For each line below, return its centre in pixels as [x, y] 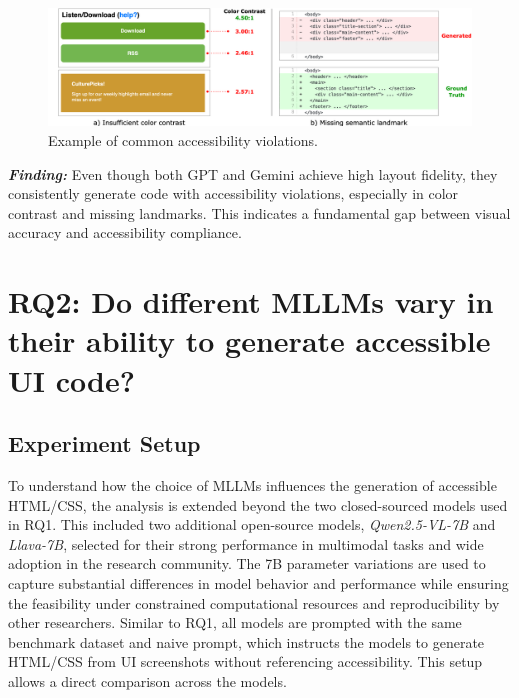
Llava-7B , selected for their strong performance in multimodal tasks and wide [246, 543]
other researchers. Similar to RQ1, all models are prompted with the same [235, 622]
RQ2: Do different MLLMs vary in [251, 301]
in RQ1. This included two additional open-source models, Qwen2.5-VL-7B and [252, 524]
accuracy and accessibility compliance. [125, 232]
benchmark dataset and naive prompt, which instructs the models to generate [246, 641]
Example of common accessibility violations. [183, 140]
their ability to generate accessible [249, 340]
